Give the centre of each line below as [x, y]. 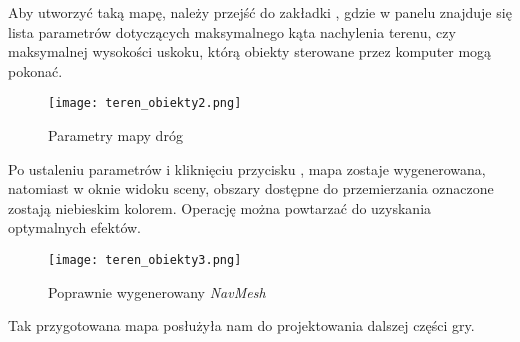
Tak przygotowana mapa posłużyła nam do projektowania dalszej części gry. [241, 325]
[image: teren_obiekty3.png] [145, 260]
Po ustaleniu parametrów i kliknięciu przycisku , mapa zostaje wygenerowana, [247, 168]
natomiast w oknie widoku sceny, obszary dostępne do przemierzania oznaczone [251, 188]
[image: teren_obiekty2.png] [145, 103]
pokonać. [35, 70]
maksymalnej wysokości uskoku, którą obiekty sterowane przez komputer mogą [250, 51]
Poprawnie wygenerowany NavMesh [157, 291]
